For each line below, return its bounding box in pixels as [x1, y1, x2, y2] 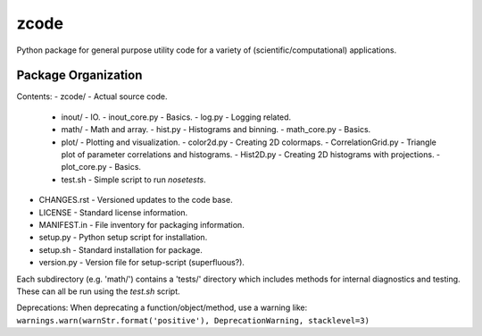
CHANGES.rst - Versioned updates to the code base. [38, 195, 233, 206]
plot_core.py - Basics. [61, 162, 142, 172]
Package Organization [16, 68, 143, 83]
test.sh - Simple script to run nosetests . [61, 174, 207, 185]
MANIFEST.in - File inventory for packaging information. [38, 219, 245, 230]
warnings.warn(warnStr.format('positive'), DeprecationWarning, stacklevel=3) [16, 315, 370, 325]
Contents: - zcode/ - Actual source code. [16, 91, 169, 102]
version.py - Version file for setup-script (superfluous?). [38, 257, 245, 268]
